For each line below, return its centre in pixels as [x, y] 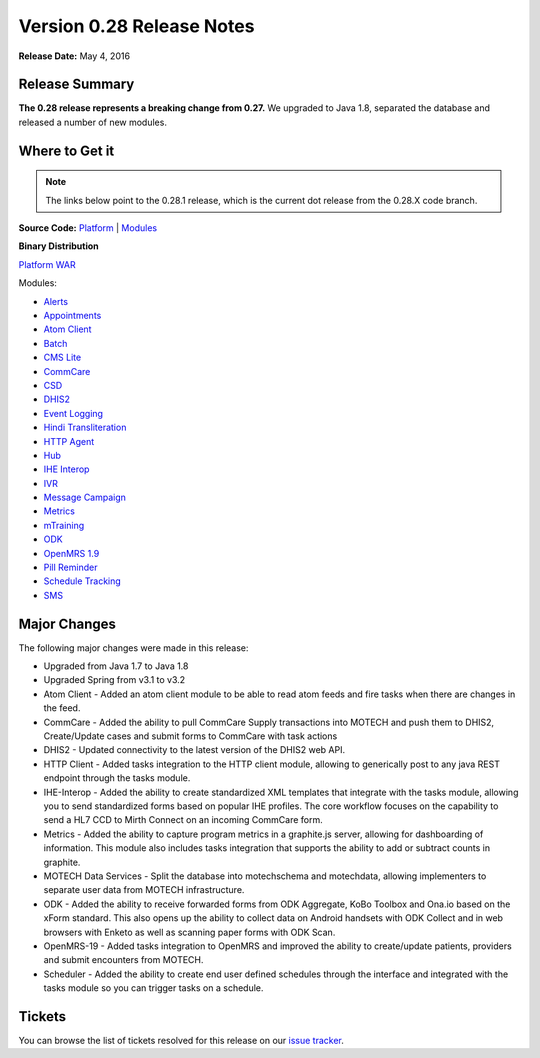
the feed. [62, 708]
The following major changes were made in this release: [133, 647]
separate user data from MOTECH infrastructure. [144, 890]
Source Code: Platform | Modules [88, 228]
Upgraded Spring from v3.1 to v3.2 [114, 680]
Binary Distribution [58, 246]
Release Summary [76, 84]
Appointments [72, 315]
